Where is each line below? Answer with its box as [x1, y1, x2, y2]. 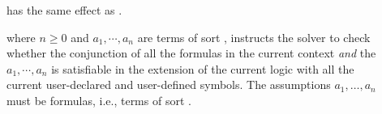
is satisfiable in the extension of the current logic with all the [51, 60, 354, 77]
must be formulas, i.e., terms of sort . [6, 91, 191, 108]
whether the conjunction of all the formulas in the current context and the [6, 44, 376, 61]
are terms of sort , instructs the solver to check [137, 28, 371, 45]
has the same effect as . [6, 2, 122, 18]
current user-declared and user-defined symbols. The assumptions [6, 76, 331, 93]
